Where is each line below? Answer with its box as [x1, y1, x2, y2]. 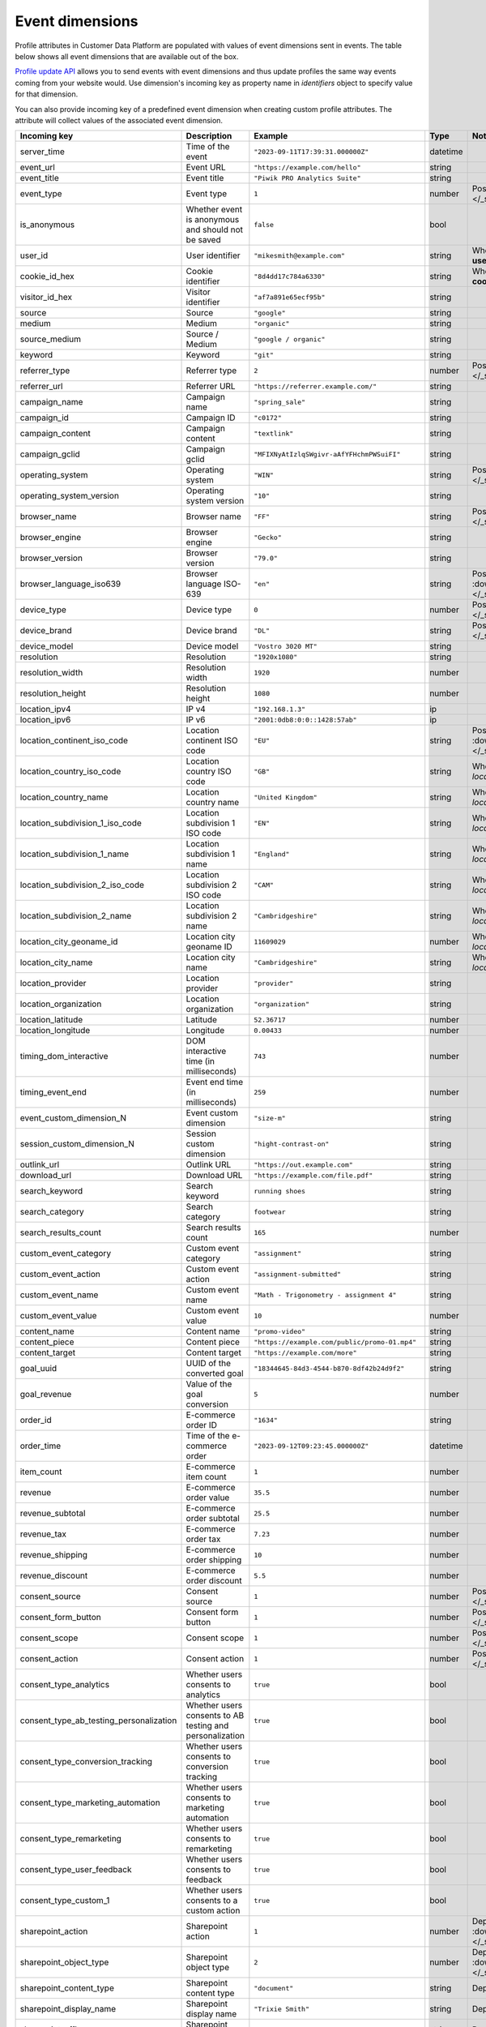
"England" [254, 850, 290, 859]
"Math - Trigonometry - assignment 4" [254, 1290, 397, 1299]
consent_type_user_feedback [19, 1864, 132, 1875]
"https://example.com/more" [254, 1348, 357, 1357]
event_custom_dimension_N [19, 1112, 127, 1124]
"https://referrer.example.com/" [254, 382, 377, 391]
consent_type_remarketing [19, 1833, 122, 1845]
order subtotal [185, 1513, 241, 1524]
